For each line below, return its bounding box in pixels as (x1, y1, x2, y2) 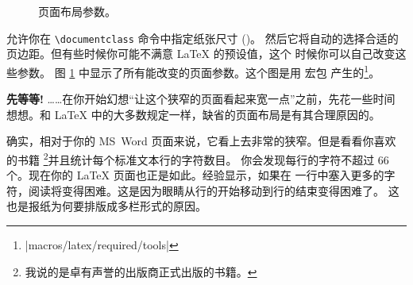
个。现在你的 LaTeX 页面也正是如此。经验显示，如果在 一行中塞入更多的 (6, 167, 384, 183)
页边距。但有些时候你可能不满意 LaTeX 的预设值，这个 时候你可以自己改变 (6, 45, 396, 62)
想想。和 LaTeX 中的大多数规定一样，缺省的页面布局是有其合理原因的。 (6, 106, 380, 122)
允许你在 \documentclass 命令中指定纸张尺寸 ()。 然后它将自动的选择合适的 (6, 29, 399, 46)
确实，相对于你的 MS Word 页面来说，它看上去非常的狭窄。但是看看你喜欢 (6, 133, 396, 149)
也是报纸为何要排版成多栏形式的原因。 (6, 198, 206, 214)
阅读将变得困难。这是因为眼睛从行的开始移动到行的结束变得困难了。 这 (28, 182, 399, 198)
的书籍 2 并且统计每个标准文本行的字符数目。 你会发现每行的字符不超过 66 (6, 148, 389, 168)
